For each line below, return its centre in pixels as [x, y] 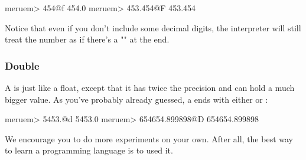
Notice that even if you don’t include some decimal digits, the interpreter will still [153, 27]
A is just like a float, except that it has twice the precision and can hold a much [150, 87]
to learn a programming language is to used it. [89, 150]
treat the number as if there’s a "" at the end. [87, 39]
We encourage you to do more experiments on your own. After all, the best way [149, 138]
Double [22, 65]
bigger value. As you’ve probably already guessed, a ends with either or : [136, 99]
